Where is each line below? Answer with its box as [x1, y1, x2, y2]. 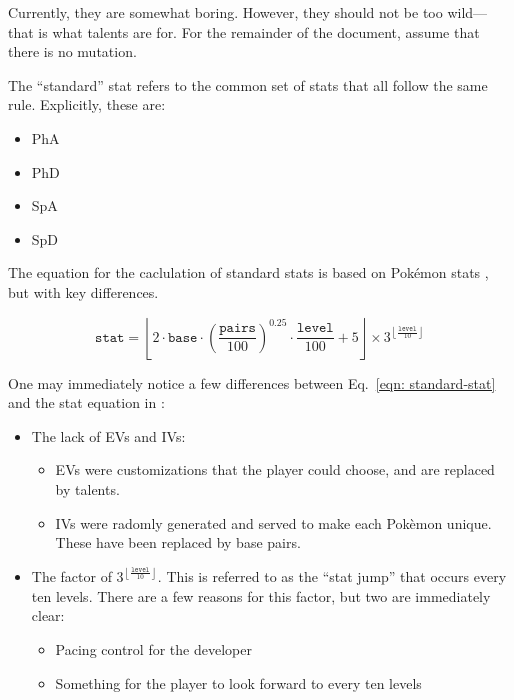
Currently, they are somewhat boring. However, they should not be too [8, 2, 443, 22]
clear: [31, 605, 65, 626]
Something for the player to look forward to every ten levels [55, 672, 422, 693]
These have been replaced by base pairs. [55, 532, 301, 553]
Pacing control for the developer [55, 638, 252, 659]
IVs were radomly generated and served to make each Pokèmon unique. [55, 512, 492, 533]
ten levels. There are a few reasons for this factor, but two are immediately [31, 585, 491, 606]
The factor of [31, 566, 112, 587]
